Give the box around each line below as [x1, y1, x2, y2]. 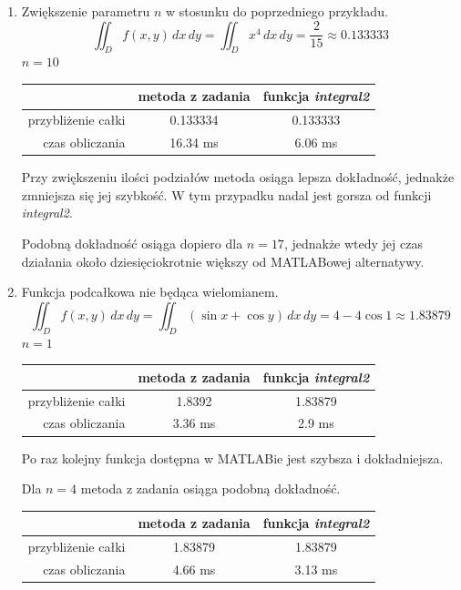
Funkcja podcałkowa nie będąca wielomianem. [21, 282, 279, 301]
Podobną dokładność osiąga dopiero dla [21, 234, 243, 253]
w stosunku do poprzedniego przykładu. [166, 2, 388, 20]
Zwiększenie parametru [21, 2, 150, 20]
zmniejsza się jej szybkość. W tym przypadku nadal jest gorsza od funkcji [21, 185, 432, 204]
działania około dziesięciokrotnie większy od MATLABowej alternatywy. [21, 251, 425, 270]
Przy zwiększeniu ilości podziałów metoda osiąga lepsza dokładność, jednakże [21, 168, 455, 187]
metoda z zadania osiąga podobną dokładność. [80, 479, 341, 498]
